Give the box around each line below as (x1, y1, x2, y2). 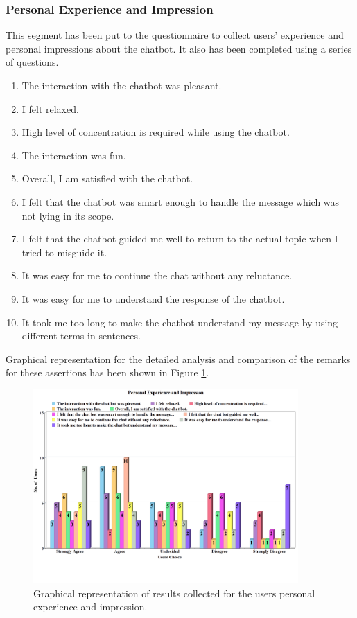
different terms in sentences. (21, 328, 141, 343)
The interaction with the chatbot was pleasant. (21, 78, 222, 92)
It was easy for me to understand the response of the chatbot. (21, 291, 285, 306)
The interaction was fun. (21, 148, 126, 162)
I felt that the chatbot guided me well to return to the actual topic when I (21, 231, 338, 246)
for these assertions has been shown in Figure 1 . (6, 365, 209, 380)
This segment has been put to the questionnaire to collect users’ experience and (6, 28, 344, 42)
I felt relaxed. (21, 101, 79, 116)
